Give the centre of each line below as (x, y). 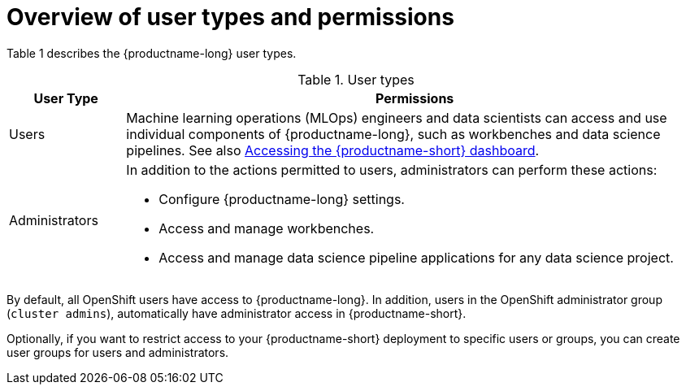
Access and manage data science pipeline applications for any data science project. (416, 257)
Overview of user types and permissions (230, 17)
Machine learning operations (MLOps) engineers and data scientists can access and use (397, 117)
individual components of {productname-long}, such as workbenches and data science (393, 134)
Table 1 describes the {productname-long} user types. (152, 53)
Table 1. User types (356, 79)
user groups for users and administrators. (118, 352)
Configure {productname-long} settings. (282, 199)
